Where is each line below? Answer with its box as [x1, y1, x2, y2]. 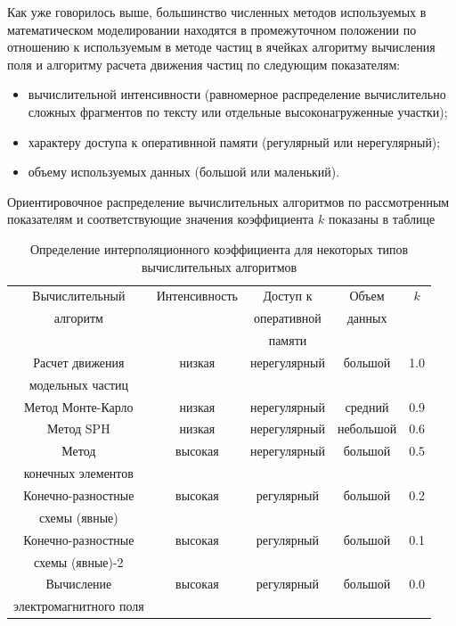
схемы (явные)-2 [34, 552, 124, 571]
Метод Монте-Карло [24, 397, 134, 416]
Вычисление [45, 574, 112, 593]
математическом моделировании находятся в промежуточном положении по [7, 20, 417, 38]
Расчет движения [33, 352, 125, 371]
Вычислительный [32, 286, 126, 305]
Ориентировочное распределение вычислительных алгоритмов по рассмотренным [7, 192, 450, 210]
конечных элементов [23, 464, 134, 482]
